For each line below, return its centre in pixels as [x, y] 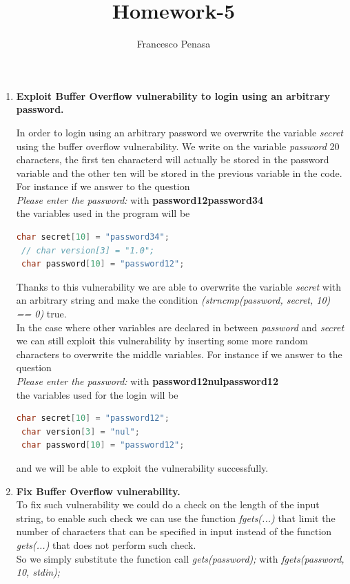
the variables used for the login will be [97, 394]
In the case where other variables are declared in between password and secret [180, 327]
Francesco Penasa [174, 44]
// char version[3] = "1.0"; [88, 250]
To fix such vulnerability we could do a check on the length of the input [168, 504]
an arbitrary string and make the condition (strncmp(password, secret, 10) [173, 300]
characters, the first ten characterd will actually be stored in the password [173, 159]
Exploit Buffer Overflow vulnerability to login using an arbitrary [173, 95]
